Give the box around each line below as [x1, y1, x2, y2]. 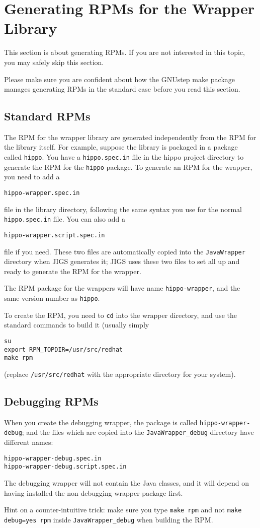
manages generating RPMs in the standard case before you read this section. [4, 84, 240, 94]
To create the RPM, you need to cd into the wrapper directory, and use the [4, 309, 237, 320]
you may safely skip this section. [4, 56, 104, 67]
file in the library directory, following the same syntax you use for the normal [4, 204, 242, 214]
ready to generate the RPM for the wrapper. [4, 266, 141, 276]
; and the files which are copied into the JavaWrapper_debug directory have [22, 427, 254, 437]
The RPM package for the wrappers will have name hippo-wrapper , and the [4, 283, 240, 293]
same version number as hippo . [4, 293, 100, 303]
